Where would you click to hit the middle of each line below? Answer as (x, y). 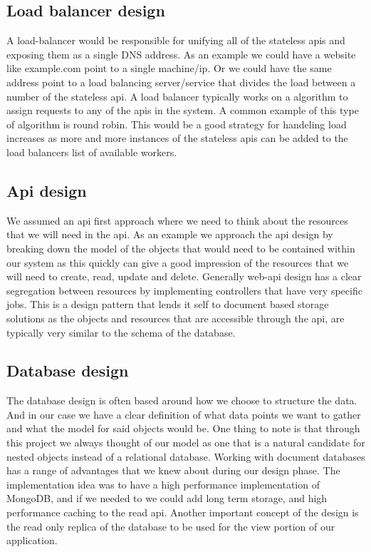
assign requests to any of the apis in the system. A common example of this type (183, 110)
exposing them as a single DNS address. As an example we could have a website (181, 54)
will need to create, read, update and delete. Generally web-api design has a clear (184, 276)
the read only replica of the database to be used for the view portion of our (171, 526)
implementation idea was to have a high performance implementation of (163, 484)
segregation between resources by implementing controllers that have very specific (184, 290)
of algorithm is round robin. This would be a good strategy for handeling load (177, 124)
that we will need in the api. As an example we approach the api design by (170, 234)
